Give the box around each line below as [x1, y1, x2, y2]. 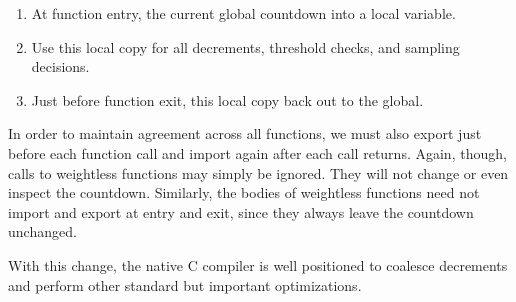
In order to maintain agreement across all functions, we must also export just [8, 123, 482, 144]
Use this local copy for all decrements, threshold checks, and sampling [31, 36, 460, 57]
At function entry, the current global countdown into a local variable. [31, 3, 456, 23]
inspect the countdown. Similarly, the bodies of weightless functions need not [8, 182, 480, 203]
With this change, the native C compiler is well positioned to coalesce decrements [8, 254, 508, 275]
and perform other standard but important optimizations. [8, 274, 362, 295]
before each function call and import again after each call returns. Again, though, [8, 142, 507, 163]
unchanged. [8, 221, 77, 242]
